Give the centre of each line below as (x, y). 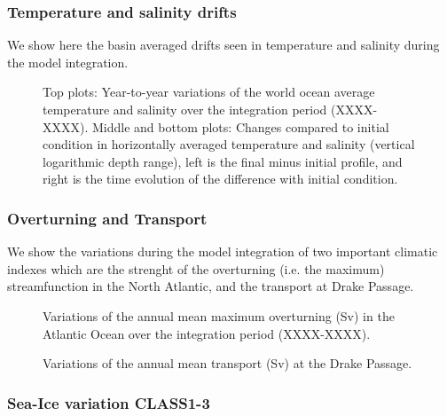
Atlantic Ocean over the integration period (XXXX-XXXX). (207, 333)
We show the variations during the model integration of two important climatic (223, 251)
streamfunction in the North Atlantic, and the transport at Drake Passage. (211, 286)
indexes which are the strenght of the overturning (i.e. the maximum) (196, 268)
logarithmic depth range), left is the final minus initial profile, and (223, 161)
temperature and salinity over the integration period (185, 109)
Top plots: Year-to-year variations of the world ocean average (209, 92)
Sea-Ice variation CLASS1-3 (109, 402)
